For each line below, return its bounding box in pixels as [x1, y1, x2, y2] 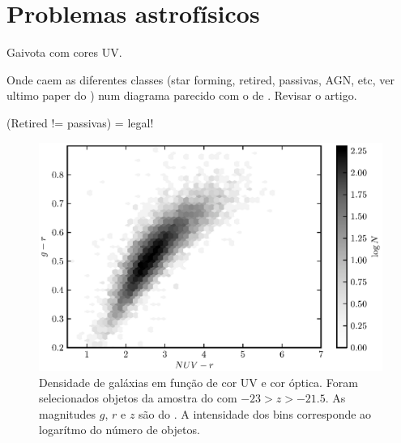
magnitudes [39, 405, 96, 422]
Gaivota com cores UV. [6, 44, 122, 61]
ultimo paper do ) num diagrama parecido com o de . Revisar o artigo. [6, 87, 357, 104]
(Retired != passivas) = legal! [6, 114, 154, 131]
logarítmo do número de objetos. [39, 421, 200, 438]
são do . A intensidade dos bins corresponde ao [139, 405, 372, 422]
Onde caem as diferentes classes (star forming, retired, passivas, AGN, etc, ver [6, 71, 395, 88]
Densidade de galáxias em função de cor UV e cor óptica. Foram [39, 373, 358, 390]
